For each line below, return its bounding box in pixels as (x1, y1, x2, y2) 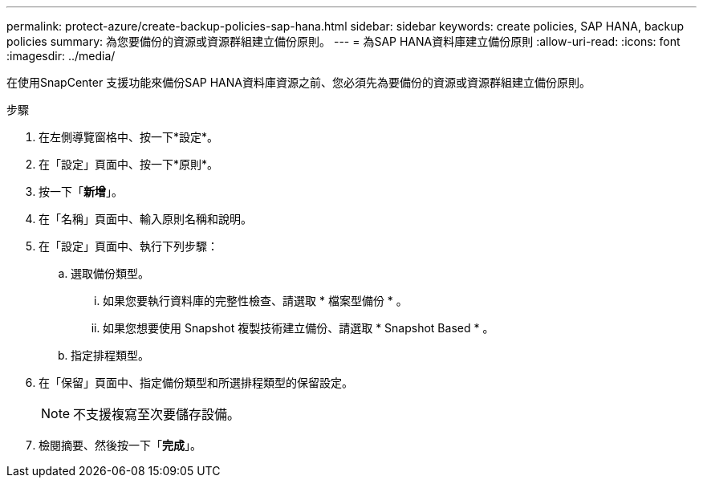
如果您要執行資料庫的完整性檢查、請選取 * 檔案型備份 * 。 (103, 294, 408, 307)
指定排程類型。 (71, 348, 149, 362)
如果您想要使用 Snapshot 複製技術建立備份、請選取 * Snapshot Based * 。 (103, 321, 494, 335)
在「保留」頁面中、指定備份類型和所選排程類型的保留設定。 (39, 376, 353, 389)
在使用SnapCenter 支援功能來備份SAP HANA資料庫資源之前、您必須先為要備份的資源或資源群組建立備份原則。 (6, 75, 591, 89)
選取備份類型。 (71, 266, 149, 280)
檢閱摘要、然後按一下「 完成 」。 (39, 438, 201, 452)
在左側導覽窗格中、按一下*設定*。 (39, 130, 219, 144)
